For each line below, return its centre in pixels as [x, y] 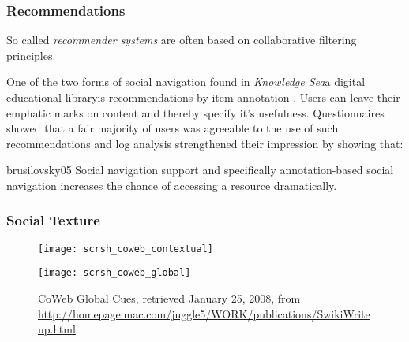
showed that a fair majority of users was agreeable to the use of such [173, 128]
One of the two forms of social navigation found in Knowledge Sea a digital [186, 82]
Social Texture [53, 220]
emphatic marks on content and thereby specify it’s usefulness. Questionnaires [195, 112]
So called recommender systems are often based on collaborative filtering [182, 40]
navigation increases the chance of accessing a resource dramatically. [172, 185]
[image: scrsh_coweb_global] [114, 273]
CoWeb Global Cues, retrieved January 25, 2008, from [169, 298]
